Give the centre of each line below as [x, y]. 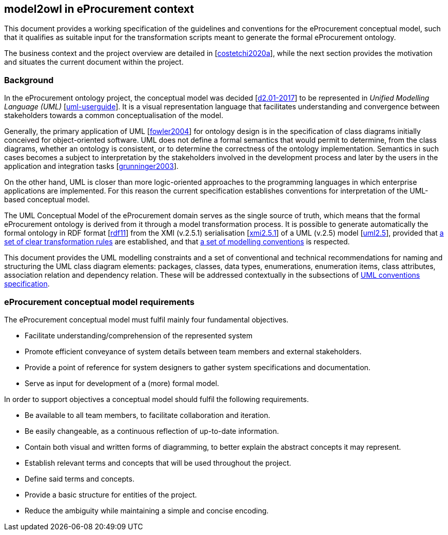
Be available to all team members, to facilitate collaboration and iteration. [148, 415]
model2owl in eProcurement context [99, 9]
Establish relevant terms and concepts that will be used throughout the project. [158, 463]
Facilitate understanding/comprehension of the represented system [139, 335]
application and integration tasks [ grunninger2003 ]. [91, 166]
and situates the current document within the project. [94, 62]
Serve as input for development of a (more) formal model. [122, 383]
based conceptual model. [47, 200]
